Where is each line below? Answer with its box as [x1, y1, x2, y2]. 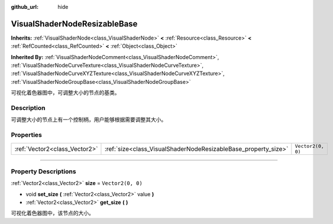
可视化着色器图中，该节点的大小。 [11, 210, 94, 217]
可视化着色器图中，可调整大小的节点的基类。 [11, 89, 120, 96]
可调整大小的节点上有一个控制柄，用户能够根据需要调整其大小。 [11, 116, 167, 124]
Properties [11, 131, 43, 139]
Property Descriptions [11, 167, 76, 176]
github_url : [11, 4, 38, 10]
